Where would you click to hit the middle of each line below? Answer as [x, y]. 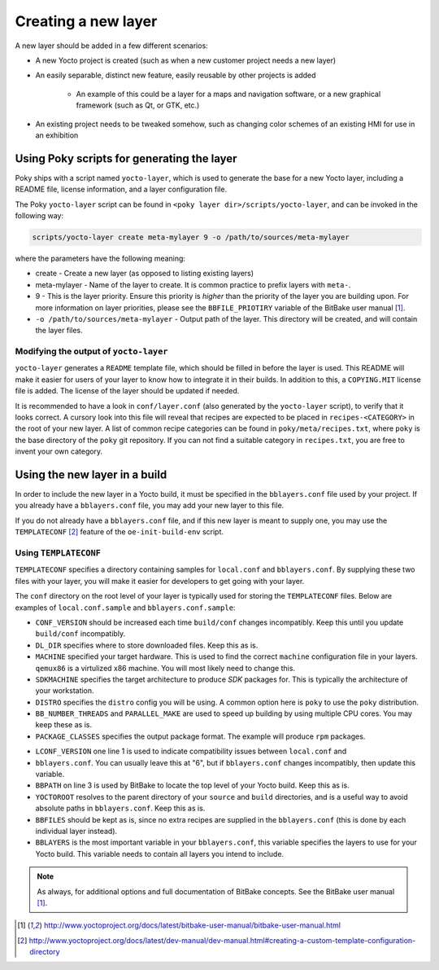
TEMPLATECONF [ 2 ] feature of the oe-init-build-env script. [119, 532]
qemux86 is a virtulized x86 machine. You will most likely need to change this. [165, 668]
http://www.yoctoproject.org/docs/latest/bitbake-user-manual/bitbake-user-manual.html [192, 925]
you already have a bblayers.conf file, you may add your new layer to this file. [150, 506]
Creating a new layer [86, 21]
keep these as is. [64, 725]
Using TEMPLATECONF [58, 553]
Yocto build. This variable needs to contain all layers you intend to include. [160, 854]
